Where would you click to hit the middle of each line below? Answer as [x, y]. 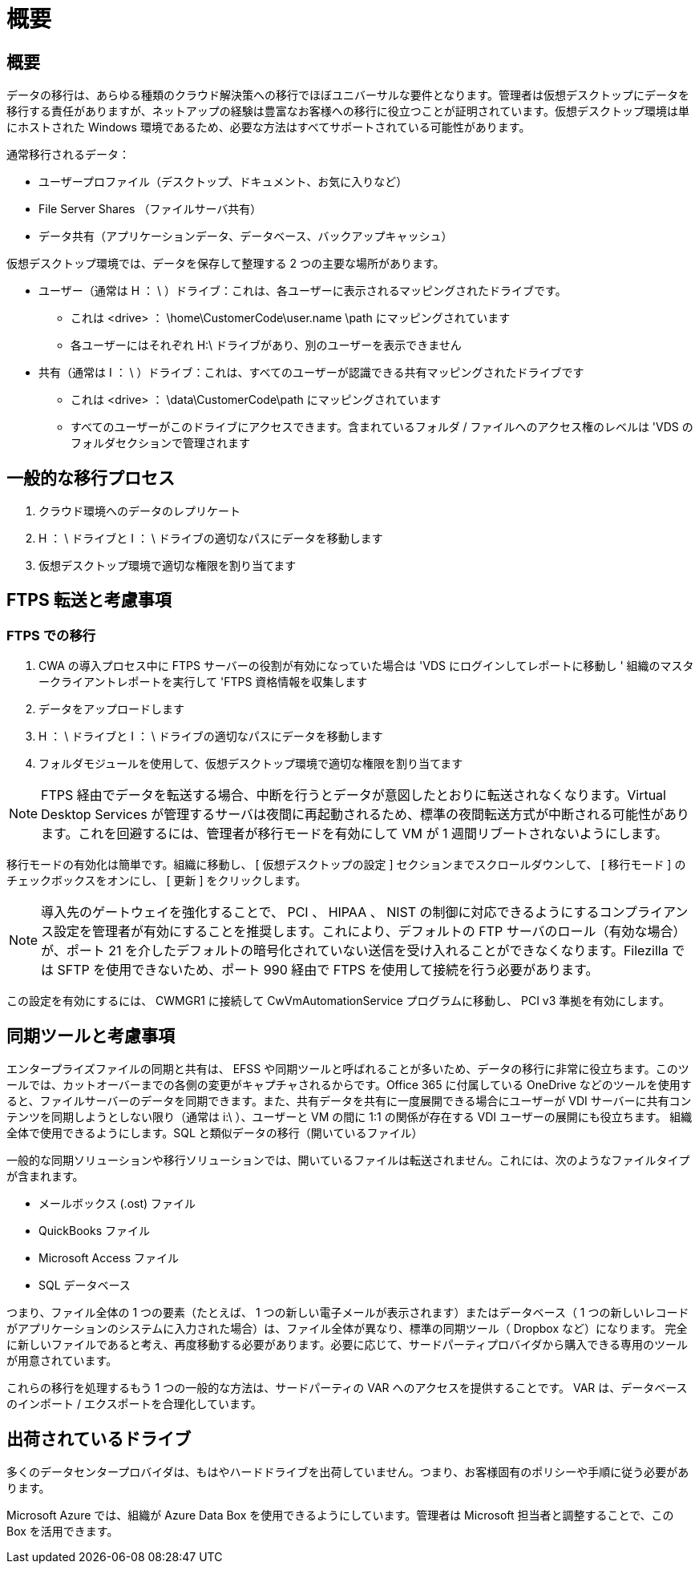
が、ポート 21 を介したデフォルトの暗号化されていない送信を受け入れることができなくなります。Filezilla [355, 951]
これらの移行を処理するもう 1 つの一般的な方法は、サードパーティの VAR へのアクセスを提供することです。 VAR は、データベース [347, 1388]
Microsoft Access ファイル [109, 1258]
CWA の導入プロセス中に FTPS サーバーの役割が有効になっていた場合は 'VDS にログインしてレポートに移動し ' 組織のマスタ [366, 666]
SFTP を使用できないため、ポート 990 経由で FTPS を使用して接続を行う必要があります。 [328, 970]
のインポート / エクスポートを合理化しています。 [134, 1404]
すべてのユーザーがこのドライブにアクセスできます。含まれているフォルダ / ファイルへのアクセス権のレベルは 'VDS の [382, 427]
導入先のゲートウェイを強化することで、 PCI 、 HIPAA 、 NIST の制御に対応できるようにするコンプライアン [365, 912]
